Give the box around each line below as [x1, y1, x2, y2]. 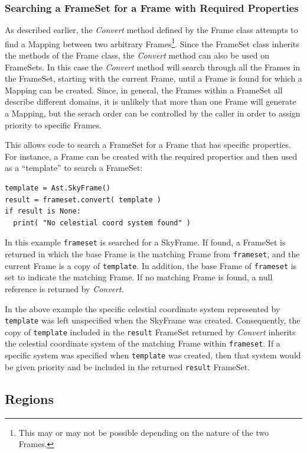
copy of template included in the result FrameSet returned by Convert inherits [5, 325, 296, 338]
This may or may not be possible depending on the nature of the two [18, 426, 269, 438]
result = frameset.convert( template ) [5, 195, 161, 204]
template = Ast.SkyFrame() [5, 184, 110, 192]
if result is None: [5, 207, 81, 216]
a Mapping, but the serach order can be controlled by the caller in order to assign [5, 107, 301, 119]
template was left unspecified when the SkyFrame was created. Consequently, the [5, 314, 301, 326]
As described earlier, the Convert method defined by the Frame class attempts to [5, 24, 298, 36]
